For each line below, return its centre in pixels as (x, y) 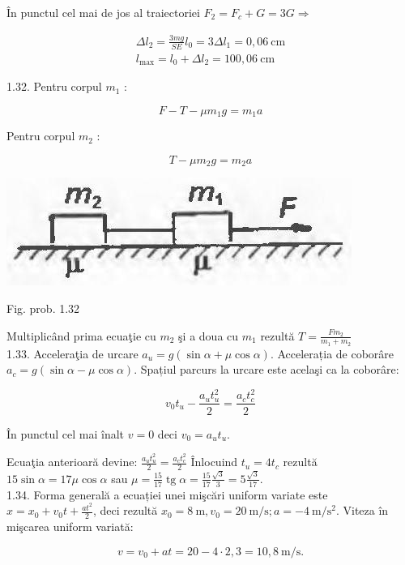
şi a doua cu (209, 335)
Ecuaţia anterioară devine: (72, 462)
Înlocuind (214, 462)
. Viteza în (362, 510)
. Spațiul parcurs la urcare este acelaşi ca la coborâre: (266, 369)
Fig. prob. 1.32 (43, 308)
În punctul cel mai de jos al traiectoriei (103, 12)
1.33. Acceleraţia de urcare (72, 353)
